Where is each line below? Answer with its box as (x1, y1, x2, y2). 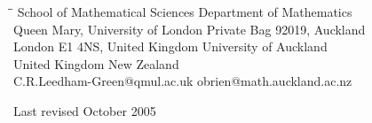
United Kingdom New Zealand (13, 54, 179, 73)
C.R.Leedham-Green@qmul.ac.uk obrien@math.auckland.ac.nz (13, 72, 352, 90)
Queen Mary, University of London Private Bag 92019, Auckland (13, 19, 366, 38)
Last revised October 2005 (13, 101, 156, 119)
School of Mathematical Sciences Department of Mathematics (17, 3, 352, 20)
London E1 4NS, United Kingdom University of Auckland (13, 37, 328, 56)
